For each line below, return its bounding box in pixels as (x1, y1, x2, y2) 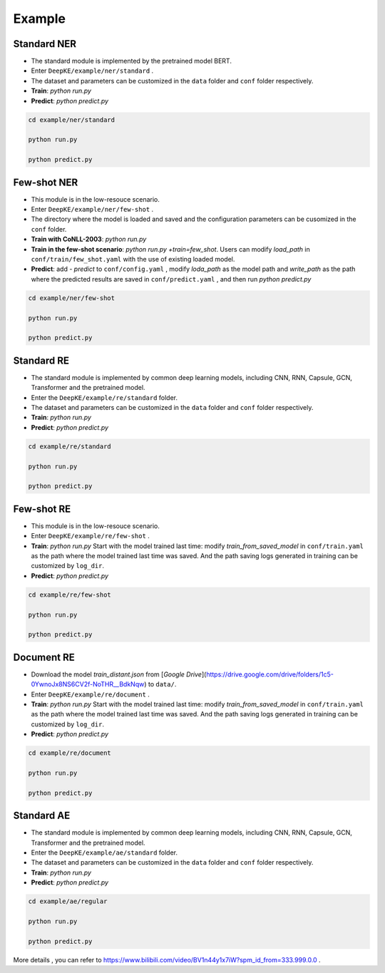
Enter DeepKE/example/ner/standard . (31, 66, 154, 75)
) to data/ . (143, 680, 177, 689)
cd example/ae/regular (28, 897, 108, 905)
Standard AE (13, 810, 71, 822)
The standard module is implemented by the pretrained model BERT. (31, 57, 232, 66)
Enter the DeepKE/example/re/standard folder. (31, 393, 178, 402)
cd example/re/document (28, 749, 112, 757)
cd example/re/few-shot (28, 590, 112, 599)
